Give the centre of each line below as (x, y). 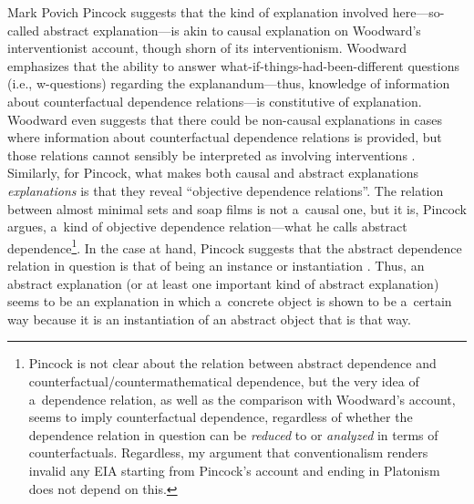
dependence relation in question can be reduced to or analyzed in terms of (233, 434)
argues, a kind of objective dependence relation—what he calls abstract (207, 226)
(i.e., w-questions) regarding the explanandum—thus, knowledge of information (229, 83)
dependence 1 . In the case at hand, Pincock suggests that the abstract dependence (235, 246)
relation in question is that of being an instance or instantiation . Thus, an (216, 265)
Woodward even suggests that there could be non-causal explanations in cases (225, 119)
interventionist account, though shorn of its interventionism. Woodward (207, 48)
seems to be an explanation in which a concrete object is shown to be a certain (230, 301)
